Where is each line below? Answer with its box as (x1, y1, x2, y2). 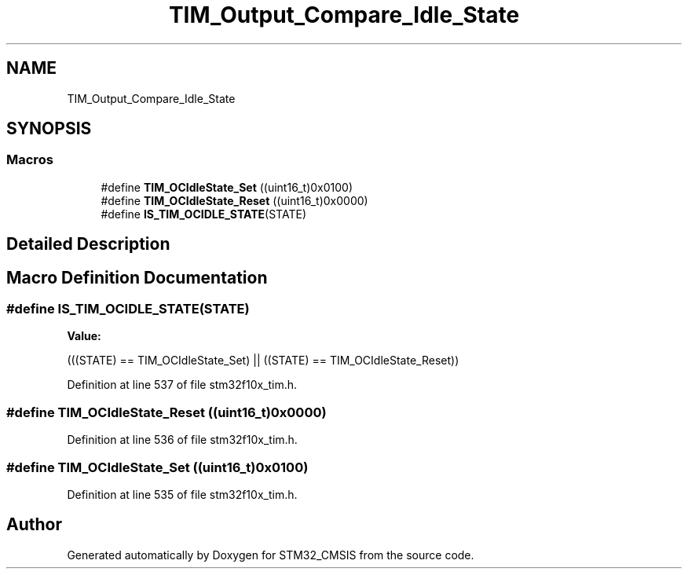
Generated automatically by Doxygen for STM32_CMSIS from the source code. (67, 548, 474, 562)
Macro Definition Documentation (6, 267, 268, 287)
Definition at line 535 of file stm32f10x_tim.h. (67, 487, 298, 501)
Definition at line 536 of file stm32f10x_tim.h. (67, 433, 298, 447)
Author (6, 515, 62, 535)
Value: (67, 329, 101, 343)
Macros (6, 152, 53, 168)
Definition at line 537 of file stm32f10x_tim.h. (67, 378, 298, 392)
